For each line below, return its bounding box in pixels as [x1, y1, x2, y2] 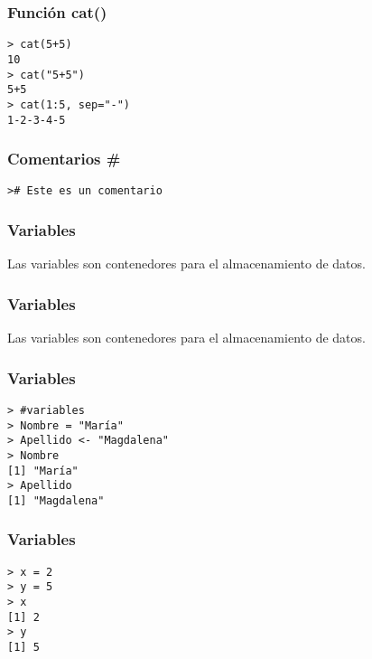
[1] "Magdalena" [7, 494, 105, 507]
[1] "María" [7, 464, 79, 477]
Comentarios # [7, 147, 121, 170]
